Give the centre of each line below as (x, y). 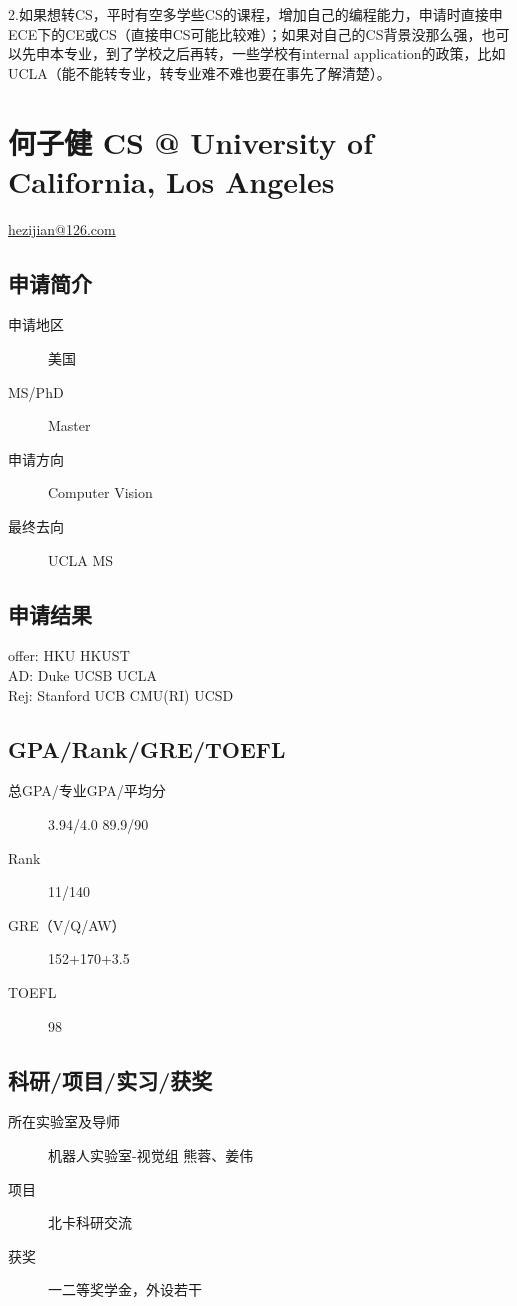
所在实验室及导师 (64, 1121)
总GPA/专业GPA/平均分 (87, 790)
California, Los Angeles (171, 180)
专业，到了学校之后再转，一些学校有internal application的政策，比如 (284, 53)
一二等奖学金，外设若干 (125, 1289)
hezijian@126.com (62, 228)
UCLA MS (81, 559)
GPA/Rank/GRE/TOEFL (147, 748)
